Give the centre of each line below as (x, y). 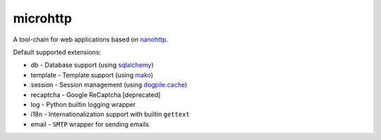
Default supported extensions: (57, 52)
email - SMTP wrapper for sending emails (90, 124)
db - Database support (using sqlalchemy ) (92, 65)
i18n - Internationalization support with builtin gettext (110, 114)
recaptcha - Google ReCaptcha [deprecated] (96, 94)
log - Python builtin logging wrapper (83, 104)
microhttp (42, 18)
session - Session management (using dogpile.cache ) (109, 85)
